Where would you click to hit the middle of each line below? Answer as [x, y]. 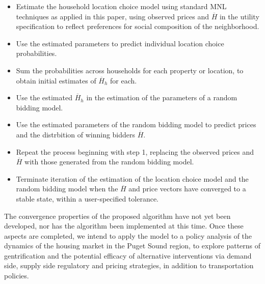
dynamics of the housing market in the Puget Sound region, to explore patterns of [132, 246]
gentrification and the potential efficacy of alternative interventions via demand [128, 255]
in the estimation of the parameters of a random [162, 97]
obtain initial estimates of [56, 80]
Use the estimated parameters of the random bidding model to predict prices [136, 124]
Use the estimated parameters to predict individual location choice [120, 43]
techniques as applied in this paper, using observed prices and [113, 16]
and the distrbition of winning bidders [76, 134]
